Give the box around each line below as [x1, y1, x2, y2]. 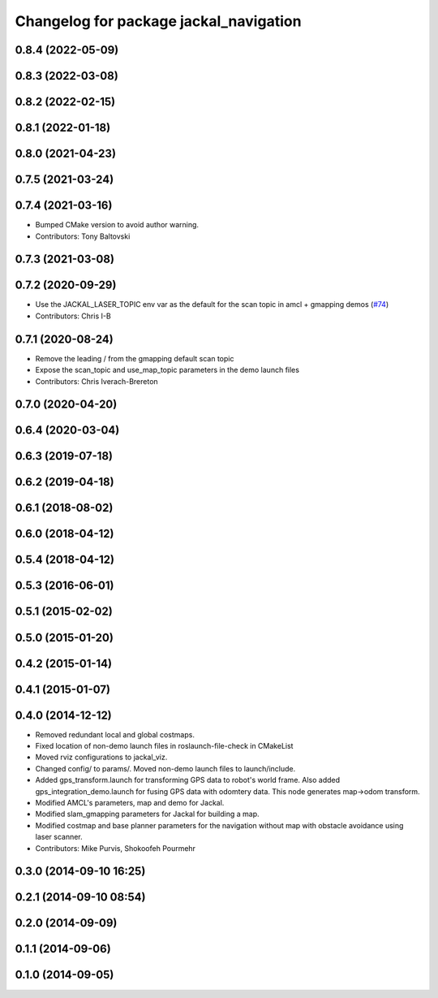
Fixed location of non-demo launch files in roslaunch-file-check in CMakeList [35, 741, 294, 751]
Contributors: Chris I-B [35, 311, 111, 321]
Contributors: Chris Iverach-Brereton [35, 376, 158, 386]
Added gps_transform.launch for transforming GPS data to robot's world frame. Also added [35, 776, 341, 785]
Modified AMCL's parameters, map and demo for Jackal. [35, 797, 225, 807]
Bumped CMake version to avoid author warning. [35, 220, 199, 230]
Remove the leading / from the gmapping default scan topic [35, 353, 234, 363]
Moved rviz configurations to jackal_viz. [35, 752, 168, 763]
